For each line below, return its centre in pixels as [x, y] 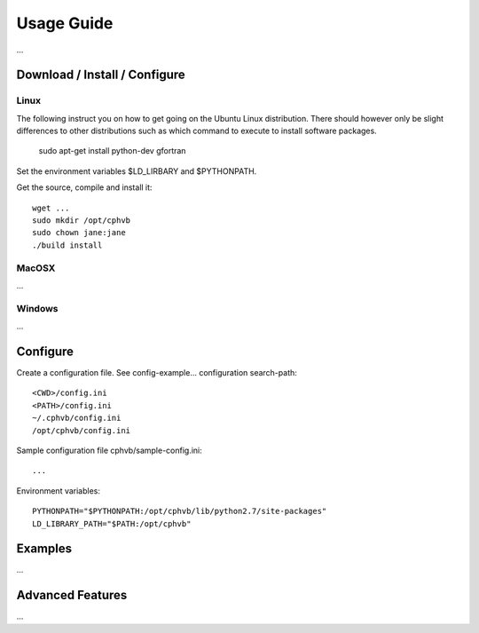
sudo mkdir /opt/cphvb [82, 221]
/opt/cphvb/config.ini [82, 430]
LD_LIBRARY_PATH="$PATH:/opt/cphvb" [112, 523]
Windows [37, 308]
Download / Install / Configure [101, 75]
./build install [67, 245]
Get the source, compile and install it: [84, 187]
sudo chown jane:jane [79, 233]
